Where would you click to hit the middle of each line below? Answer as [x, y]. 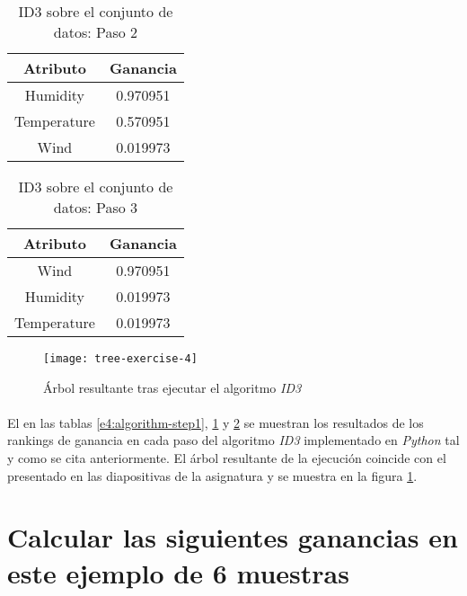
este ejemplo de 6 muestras [178, 572]
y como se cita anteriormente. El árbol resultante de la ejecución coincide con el [227, 458]
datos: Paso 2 [96, 32]
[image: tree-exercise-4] [120, 359]
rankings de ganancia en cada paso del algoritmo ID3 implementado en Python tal [233, 440]
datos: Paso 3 [96, 207]
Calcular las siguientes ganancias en [233, 537]
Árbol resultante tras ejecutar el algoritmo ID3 [172, 387]
